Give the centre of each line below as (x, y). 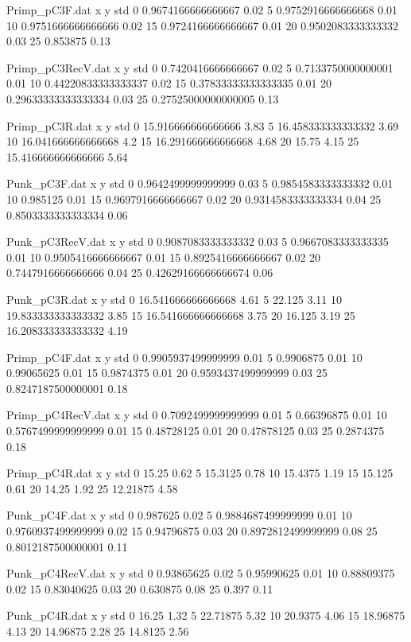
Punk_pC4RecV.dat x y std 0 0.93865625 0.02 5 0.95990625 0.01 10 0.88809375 (201, 573)
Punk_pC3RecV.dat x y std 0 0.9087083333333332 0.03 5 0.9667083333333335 (198, 241)
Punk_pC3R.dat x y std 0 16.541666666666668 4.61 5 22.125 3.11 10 (174, 299)
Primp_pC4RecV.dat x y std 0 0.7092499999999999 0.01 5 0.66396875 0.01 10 (197, 415)
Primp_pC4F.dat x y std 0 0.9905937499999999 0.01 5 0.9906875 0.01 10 (184, 357)
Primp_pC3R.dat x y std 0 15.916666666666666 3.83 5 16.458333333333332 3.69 (203, 125)
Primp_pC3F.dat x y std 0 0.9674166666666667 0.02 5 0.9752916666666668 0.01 (202, 10)
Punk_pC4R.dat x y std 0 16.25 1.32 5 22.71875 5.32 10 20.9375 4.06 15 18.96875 (206, 615)
